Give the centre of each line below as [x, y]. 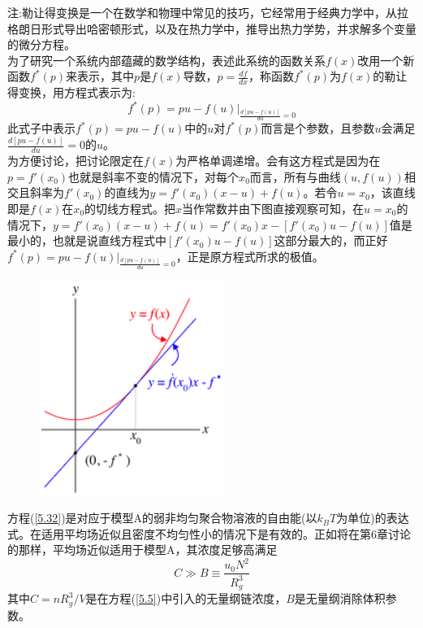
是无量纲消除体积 [340, 598]
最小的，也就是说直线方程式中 [87, 240]
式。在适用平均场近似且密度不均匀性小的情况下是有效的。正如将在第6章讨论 [209, 533]
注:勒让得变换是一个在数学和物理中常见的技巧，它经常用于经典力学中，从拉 [208, 12]
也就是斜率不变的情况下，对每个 [154, 176]
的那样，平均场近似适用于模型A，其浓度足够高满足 [142, 549]
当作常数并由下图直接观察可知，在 [273, 208]
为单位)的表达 [373, 518]
